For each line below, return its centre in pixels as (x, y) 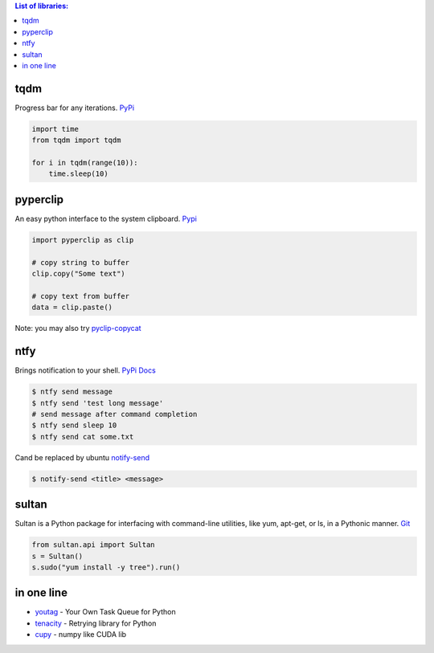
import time (55, 129)
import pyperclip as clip (83, 240)
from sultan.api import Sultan (94, 545)
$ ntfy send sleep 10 (74, 425)
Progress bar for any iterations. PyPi (75, 108)
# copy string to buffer (81, 262)
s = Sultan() (57, 556)
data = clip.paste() (72, 308)
